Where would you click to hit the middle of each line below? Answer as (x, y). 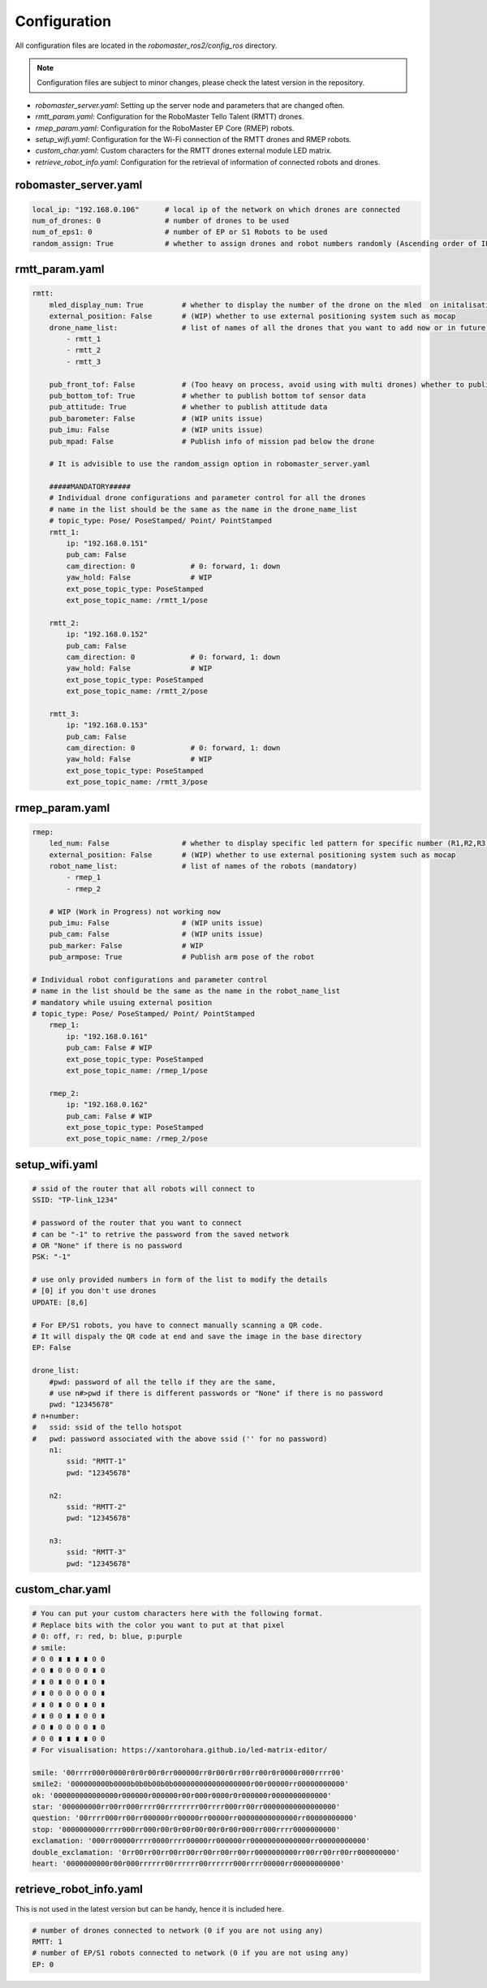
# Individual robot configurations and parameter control (150, 979)
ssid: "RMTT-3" (97, 1552)
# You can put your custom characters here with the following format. (178, 1614)
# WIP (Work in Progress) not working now (135, 912)
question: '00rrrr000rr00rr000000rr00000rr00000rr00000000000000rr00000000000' (195, 1818)
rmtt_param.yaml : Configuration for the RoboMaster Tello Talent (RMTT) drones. (170, 117)
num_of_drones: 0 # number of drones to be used (161, 221)
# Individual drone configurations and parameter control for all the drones (208, 498)
